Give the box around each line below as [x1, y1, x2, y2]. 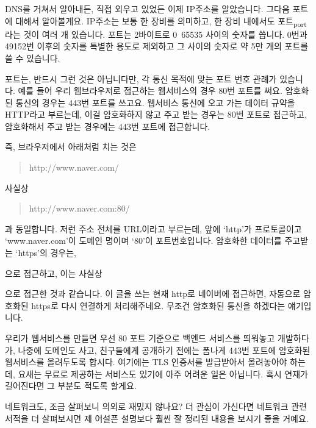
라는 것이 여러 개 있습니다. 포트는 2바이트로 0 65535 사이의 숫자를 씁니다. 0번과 [5, 27, 307, 40]
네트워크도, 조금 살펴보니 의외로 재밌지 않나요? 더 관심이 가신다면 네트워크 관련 [5, 399, 307, 412]
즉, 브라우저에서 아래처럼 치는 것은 [5, 140, 137, 153]
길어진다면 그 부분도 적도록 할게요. [5, 379, 137, 392]
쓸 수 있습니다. [5, 51, 60, 64]
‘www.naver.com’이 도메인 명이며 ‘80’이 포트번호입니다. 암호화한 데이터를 [5, 234, 282, 247]
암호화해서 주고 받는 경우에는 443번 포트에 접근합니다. [5, 119, 210, 132]
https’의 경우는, [18, 246, 76, 259]
